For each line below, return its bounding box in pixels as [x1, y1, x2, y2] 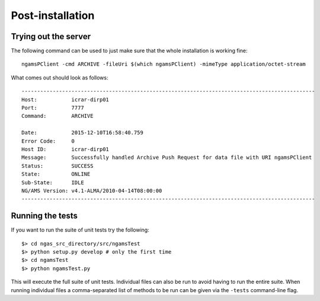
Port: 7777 [21, 104, 84, 111]
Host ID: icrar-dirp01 [21, 146, 110, 152]
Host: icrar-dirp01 [21, 96, 110, 103]
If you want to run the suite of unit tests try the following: [11, 226, 149, 233]
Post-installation [11, 9, 95, 22]
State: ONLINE [21, 171, 91, 178]
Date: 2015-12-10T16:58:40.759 [21, 129, 143, 136]
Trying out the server [11, 31, 91, 41]
